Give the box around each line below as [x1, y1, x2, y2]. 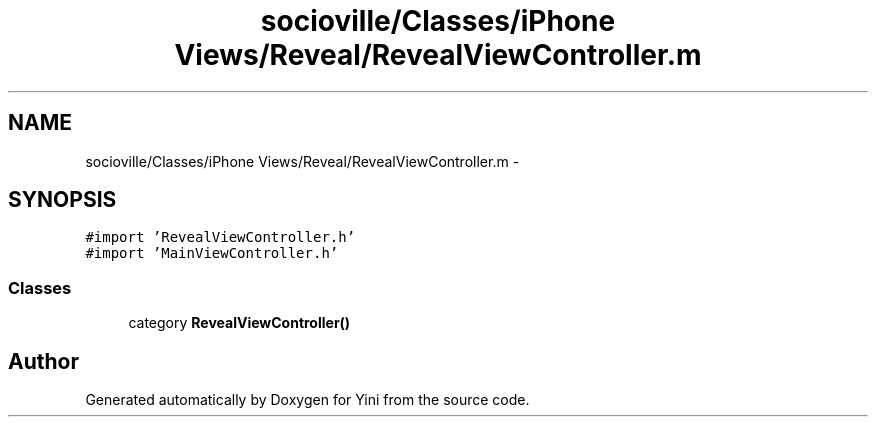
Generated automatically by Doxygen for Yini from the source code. [85, 391, 530, 409]
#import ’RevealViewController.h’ [85, 229, 356, 246]
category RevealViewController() [128, 314, 351, 332]
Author [8, 348, 79, 374]
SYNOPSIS [8, 187, 117, 213]
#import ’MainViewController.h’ [85, 245, 339, 262]
